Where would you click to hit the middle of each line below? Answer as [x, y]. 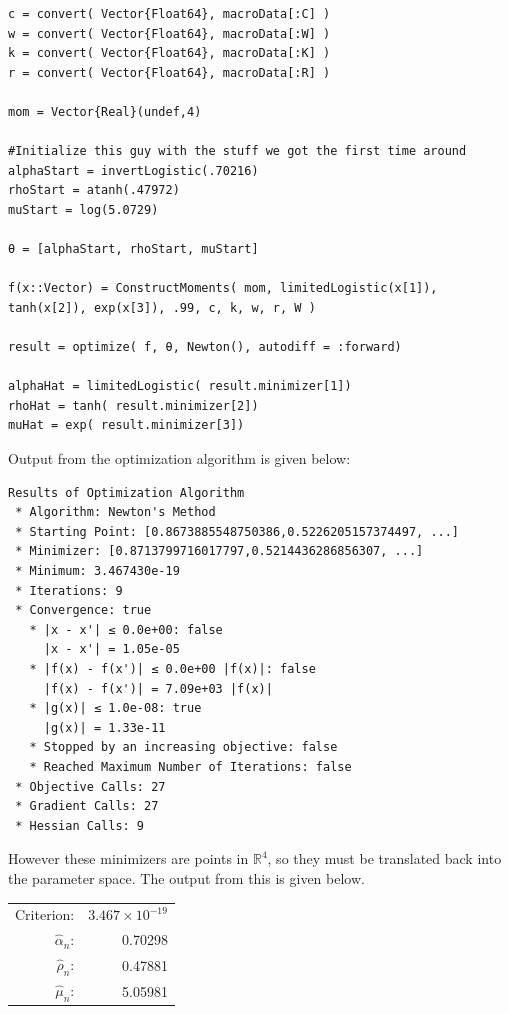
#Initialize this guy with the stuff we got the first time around [237, 151]
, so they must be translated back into [384, 858]
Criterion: [45, 914]
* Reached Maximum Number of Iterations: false [190, 766]
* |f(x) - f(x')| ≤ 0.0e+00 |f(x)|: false [172, 669]
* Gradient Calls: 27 [87, 806]
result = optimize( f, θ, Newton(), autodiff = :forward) [205, 347]
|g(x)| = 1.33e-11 [104, 727]
